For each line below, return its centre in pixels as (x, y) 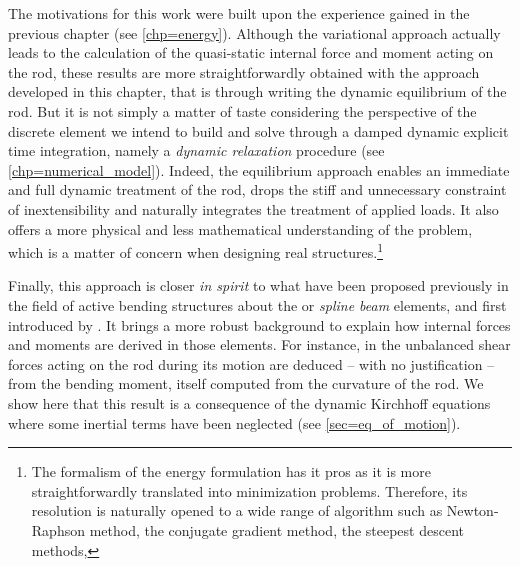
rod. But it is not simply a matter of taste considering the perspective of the (242, 110)
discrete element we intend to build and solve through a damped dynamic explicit (258, 130)
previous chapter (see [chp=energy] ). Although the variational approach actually (254, 32)
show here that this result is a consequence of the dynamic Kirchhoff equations (249, 402)
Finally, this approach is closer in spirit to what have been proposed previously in (258, 285)
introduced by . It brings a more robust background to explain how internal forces (259, 324)
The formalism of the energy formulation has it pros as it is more (231, 471)
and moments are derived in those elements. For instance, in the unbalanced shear (259, 344)
